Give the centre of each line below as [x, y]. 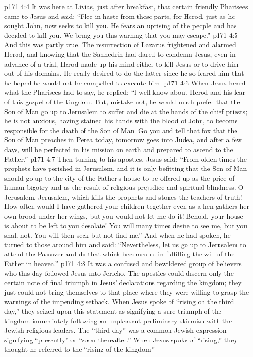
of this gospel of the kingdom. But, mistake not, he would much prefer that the [122, 101]
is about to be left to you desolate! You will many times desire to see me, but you [126, 225]
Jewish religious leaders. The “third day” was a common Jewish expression [116, 330]
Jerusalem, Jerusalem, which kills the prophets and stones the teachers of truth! [123, 196]
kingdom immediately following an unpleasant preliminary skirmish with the [118, 320]
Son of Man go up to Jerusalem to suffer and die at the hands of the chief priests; [126, 111]
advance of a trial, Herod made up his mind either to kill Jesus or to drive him [122, 63]
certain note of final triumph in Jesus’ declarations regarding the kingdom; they [123, 282]
